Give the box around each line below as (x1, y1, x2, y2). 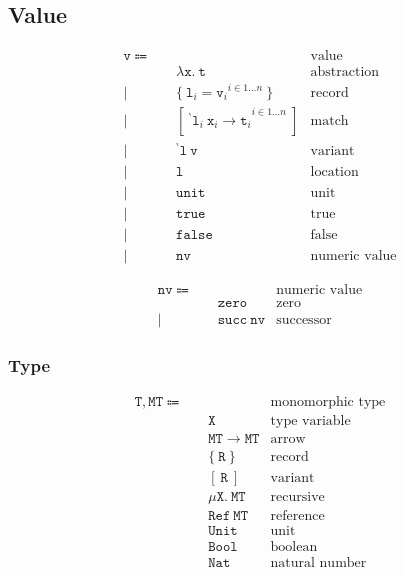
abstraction (310, 65, 380, 80)
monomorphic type (270, 395, 386, 410)
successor (276, 313, 332, 328)
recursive (270, 489, 325, 504)
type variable (270, 414, 351, 429)
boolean (270, 539, 318, 554)
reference (270, 508, 325, 523)
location (310, 164, 359, 179)
